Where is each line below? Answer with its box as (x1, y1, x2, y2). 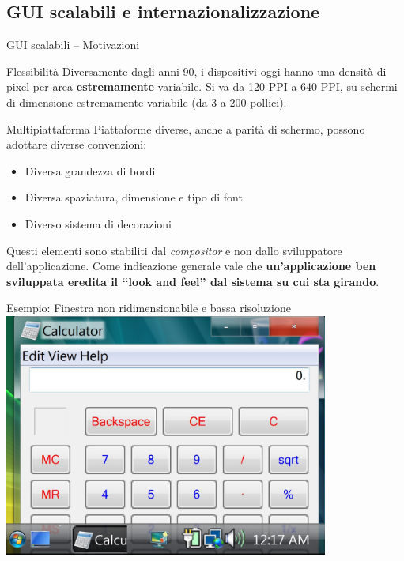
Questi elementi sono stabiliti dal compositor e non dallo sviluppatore (6, 242, 342, 258)
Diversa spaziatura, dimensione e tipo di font (25, 189, 243, 205)
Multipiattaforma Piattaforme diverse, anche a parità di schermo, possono (6, 120, 365, 137)
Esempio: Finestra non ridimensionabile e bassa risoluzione (6, 299, 291, 316)
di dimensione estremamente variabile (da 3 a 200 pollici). (6, 93, 287, 110)
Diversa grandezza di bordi (25, 162, 156, 179)
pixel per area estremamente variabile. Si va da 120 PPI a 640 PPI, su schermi (6, 78, 398, 95)
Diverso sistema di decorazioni (25, 215, 172, 232)
